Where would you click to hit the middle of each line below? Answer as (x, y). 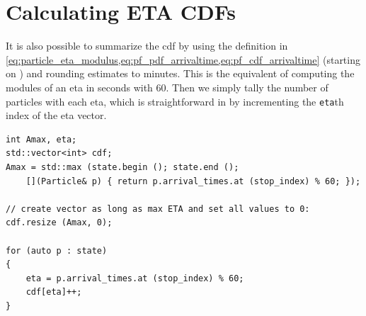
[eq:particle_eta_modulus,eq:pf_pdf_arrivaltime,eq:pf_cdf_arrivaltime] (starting (183, 59)
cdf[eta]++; (54, 292)
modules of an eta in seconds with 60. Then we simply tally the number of (167, 87)
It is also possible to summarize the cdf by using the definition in (147, 46)
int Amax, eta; (41, 139)
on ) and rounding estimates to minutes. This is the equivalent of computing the (180, 73)
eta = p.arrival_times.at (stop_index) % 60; (135, 278)
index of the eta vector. (56, 115)
